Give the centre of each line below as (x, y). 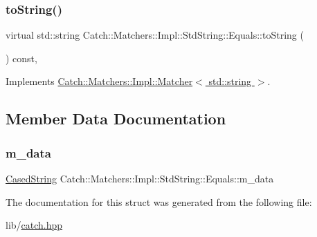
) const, (21, 58)
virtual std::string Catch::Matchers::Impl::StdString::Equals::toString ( (155, 35)
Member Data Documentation (116, 118)
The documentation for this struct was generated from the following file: (159, 201)
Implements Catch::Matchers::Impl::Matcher (99, 81)
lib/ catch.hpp (34, 225)
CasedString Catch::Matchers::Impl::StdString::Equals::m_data (140, 178)
